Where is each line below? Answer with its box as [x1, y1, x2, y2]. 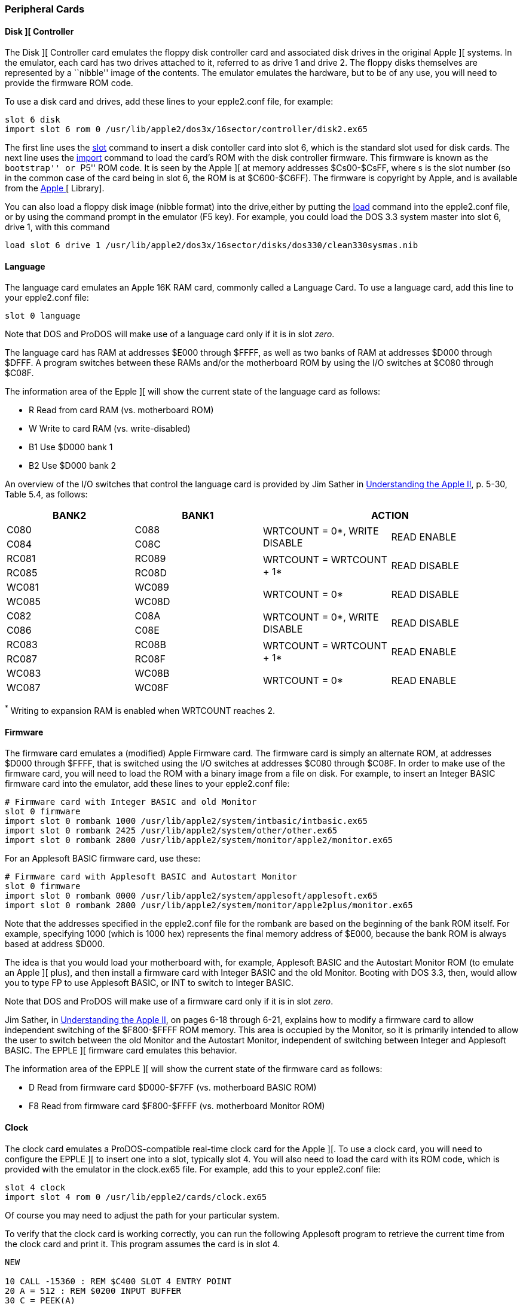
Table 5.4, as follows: [5, 489, 88, 500]
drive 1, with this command [5, 222, 110, 233]
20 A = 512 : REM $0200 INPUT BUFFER [5, 1285, 182, 1296]
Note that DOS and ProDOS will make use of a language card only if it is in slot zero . [5, 329, 335, 340]
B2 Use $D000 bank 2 [29, 460, 117, 471]
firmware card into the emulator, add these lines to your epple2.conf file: [5, 778, 290, 789]
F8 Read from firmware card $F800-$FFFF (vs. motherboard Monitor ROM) [29, 1101, 325, 1111]
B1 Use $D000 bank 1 [29, 442, 113, 453]
